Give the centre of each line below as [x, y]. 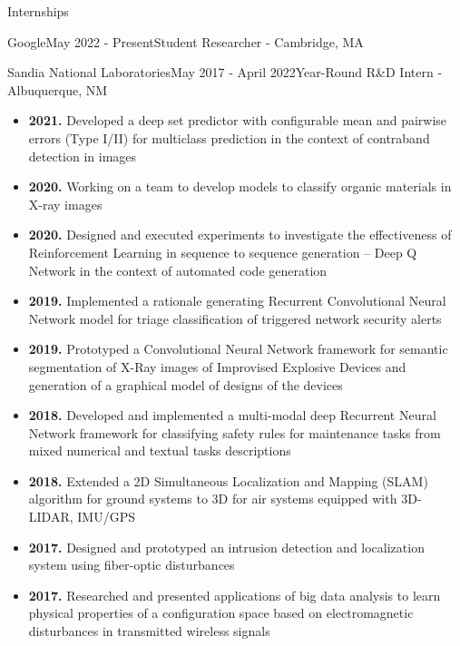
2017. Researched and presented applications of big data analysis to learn [235, 595]
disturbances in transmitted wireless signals [149, 631]
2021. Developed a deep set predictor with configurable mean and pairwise [238, 120]
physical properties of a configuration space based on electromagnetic [221, 613]
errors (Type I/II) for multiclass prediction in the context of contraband [229, 137]
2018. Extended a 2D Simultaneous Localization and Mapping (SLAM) [228, 480]
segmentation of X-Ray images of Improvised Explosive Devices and [217, 366]
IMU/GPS [106, 517]
